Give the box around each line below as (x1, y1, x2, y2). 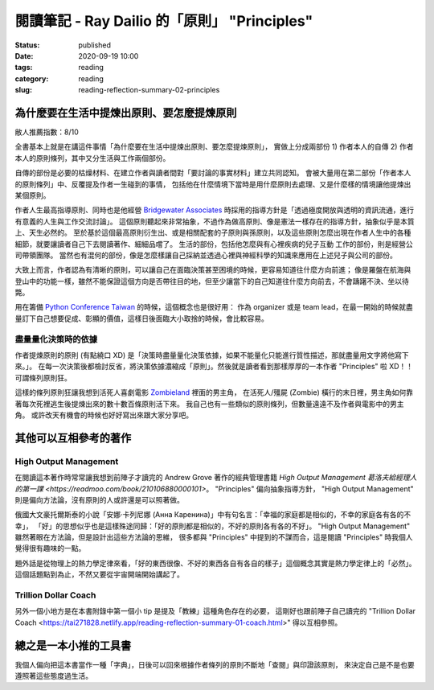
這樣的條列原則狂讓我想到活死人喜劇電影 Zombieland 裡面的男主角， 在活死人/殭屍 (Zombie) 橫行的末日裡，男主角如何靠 (14, 388, 414, 397)
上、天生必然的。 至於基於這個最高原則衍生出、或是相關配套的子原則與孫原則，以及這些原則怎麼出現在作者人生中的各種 (14, 228, 411, 237)
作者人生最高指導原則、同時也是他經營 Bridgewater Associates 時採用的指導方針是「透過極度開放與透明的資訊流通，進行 (14, 205, 415, 215)
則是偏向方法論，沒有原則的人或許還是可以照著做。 (14, 495, 184, 504)
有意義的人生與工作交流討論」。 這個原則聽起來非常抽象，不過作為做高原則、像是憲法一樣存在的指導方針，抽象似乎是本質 (14, 216, 415, 226)
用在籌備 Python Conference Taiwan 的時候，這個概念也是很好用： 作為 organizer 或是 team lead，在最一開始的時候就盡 (14, 302, 413, 312)
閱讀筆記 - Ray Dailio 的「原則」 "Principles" (14, 12, 313, 30)
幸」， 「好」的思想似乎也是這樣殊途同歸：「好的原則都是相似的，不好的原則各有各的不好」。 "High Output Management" (14, 521, 411, 531)
